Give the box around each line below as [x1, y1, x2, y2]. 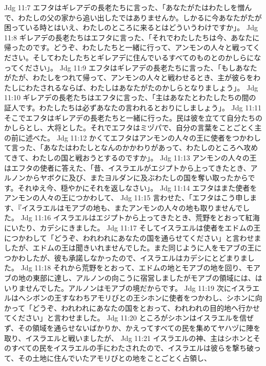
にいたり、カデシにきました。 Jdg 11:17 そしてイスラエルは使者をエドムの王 [4, 222, 261, 233]
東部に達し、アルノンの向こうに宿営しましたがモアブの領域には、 [32, 272, 255, 283]
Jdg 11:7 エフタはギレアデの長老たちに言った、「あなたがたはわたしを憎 [4, 2, 245, 12]
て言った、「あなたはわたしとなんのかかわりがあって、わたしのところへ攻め [4, 142, 258, 153]
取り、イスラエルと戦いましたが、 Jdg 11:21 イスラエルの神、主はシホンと [4, 332, 253, 343]
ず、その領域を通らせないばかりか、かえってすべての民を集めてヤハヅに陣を [4, 323, 261, 333]
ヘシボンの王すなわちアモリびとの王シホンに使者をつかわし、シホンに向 [18, 292, 262, 303]
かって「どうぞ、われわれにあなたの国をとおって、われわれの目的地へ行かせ [4, 302, 260, 313]
